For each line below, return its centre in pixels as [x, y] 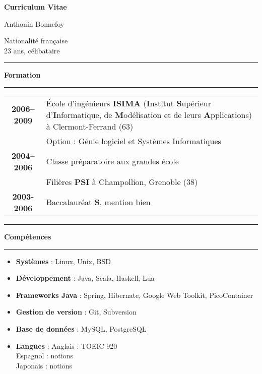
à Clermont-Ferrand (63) [90, 126]
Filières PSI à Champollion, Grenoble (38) [122, 181]
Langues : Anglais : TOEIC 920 [67, 346]
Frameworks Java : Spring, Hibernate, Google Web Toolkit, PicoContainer [135, 295]
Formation [22, 75]
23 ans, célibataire [32, 50]
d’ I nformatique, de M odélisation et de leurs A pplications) [149, 114]
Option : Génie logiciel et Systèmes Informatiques [134, 141]
